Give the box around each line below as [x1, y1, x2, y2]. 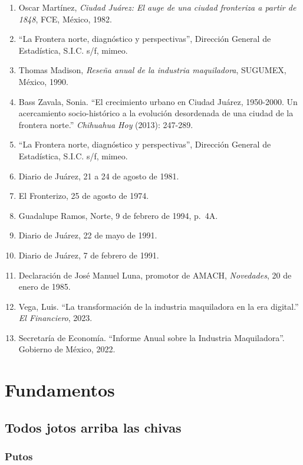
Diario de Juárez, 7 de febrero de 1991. [18, 248, 159, 261]
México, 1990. [18, 75, 68, 87]
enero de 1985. [18, 280, 71, 293]
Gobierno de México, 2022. [18, 343, 116, 355]
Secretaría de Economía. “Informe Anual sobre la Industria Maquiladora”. [18, 331, 285, 343]
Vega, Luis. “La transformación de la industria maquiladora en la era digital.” [18, 300, 299, 312]
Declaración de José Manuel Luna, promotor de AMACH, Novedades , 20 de [18, 268, 292, 281]
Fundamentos [5, 378, 115, 402]
